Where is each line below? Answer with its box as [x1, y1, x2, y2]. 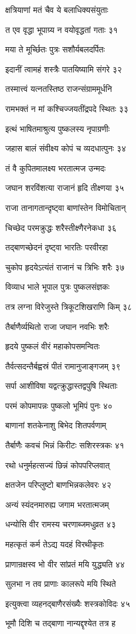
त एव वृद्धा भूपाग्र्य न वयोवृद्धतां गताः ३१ [5, 23, 118, 35]
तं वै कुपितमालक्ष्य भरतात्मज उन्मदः [5, 161, 106, 174]
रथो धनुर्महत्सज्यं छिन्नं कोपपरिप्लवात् [5, 458, 110, 471]
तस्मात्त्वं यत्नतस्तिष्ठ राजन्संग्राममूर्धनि [5, 82, 112, 95]
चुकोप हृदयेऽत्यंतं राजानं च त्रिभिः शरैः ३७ [5, 260, 125, 273]
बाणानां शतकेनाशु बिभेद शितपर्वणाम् [5, 419, 107, 431]
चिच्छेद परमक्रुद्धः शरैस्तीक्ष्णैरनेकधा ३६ [5, 221, 117, 233]
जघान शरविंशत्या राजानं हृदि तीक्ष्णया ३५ [5, 181, 124, 194]
